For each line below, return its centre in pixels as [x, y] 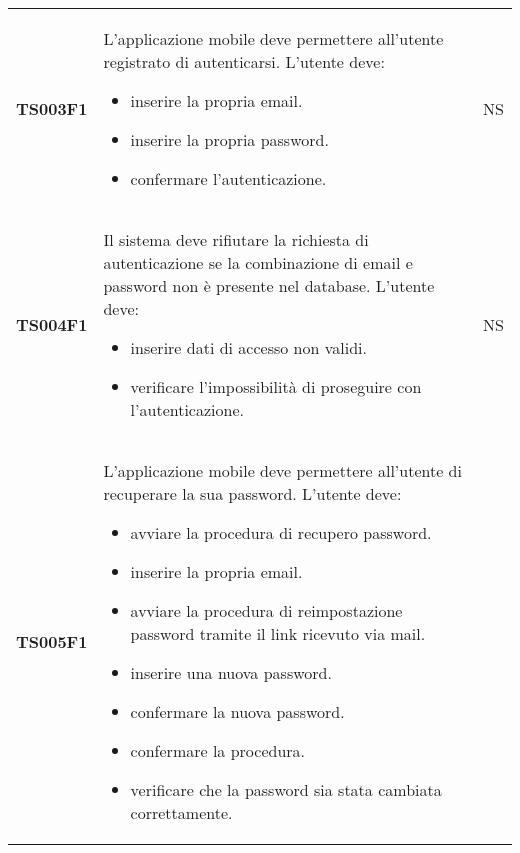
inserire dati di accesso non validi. [248, 347]
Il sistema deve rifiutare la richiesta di [236, 239]
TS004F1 [52, 324]
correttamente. [181, 812]
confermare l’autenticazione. [228, 178]
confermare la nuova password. [237, 711]
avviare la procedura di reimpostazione [266, 610]
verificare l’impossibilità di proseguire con [276, 386]
